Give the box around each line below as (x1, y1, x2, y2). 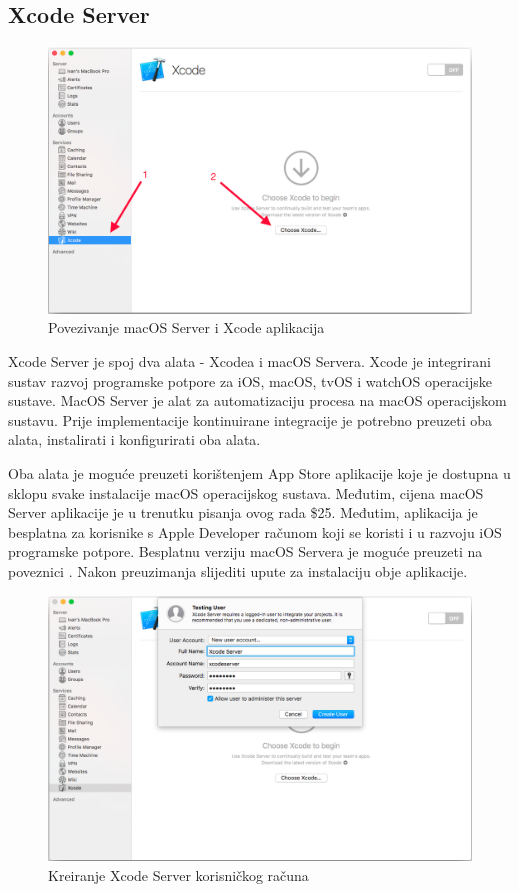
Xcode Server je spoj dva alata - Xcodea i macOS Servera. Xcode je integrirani (8, 351, 491, 372)
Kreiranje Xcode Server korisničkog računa (48, 865, 309, 885)
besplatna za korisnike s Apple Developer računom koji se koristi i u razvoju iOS (8, 521, 502, 542)
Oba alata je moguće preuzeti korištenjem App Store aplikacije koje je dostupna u (8, 463, 511, 484)
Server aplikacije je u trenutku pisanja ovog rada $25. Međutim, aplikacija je (8, 502, 478, 523)
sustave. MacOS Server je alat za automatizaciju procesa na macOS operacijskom (8, 390, 507, 411)
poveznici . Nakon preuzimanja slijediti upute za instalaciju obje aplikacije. (8, 560, 468, 581)
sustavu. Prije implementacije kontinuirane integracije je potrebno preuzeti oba (8, 409, 492, 430)
